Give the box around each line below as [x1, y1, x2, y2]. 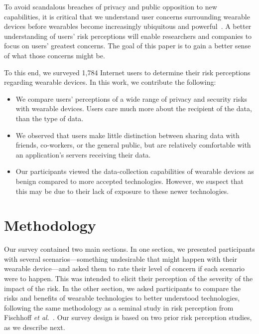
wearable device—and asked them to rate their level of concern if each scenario [4, 263, 245, 274]
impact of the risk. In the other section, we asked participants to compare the [4, 283, 241, 293]
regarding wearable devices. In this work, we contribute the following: [4, 77, 216, 87]
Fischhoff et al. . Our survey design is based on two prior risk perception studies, [4, 312, 252, 323]
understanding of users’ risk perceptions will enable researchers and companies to [4, 30, 252, 41]
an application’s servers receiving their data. [15, 149, 151, 160]
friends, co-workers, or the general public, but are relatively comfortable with [15, 140, 251, 150]
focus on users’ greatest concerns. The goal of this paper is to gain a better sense [4, 40, 251, 51]
